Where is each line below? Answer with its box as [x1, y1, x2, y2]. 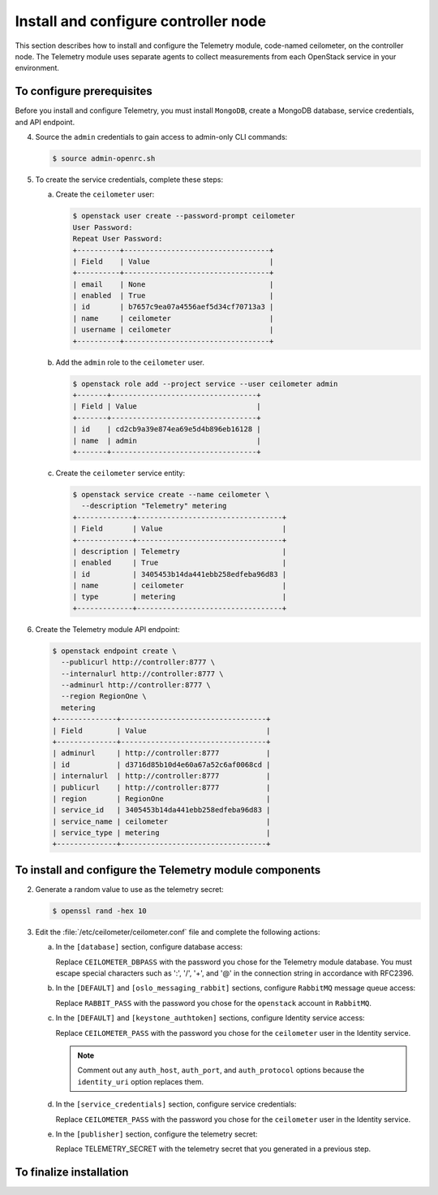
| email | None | [72, 279, 274, 288]
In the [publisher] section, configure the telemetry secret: [55, 1129, 258, 1139]
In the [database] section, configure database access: [55, 942, 243, 952]
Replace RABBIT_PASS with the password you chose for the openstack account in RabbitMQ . [55, 998, 372, 1007]
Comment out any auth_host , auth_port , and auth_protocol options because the [77, 1065, 365, 1076]
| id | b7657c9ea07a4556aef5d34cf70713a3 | [72, 302, 274, 312]
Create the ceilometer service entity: [55, 468, 186, 478]
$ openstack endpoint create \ [52, 646, 178, 656]
